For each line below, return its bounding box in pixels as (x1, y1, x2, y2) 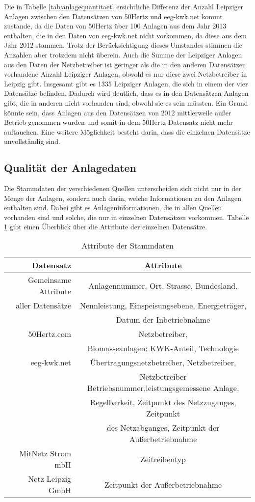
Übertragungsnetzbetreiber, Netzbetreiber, (90, 357, 236, 368)
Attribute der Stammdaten (81, 240, 174, 251)
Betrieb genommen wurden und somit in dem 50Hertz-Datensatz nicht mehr (4, 117, 233, 127)
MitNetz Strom (19, 447, 72, 459)
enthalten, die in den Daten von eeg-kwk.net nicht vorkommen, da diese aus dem (4, 30, 247, 40)
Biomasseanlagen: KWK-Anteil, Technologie (87, 342, 239, 354)
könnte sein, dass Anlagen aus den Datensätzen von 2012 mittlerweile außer (4, 107, 231, 117)
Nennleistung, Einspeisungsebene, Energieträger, (79, 300, 247, 311)
